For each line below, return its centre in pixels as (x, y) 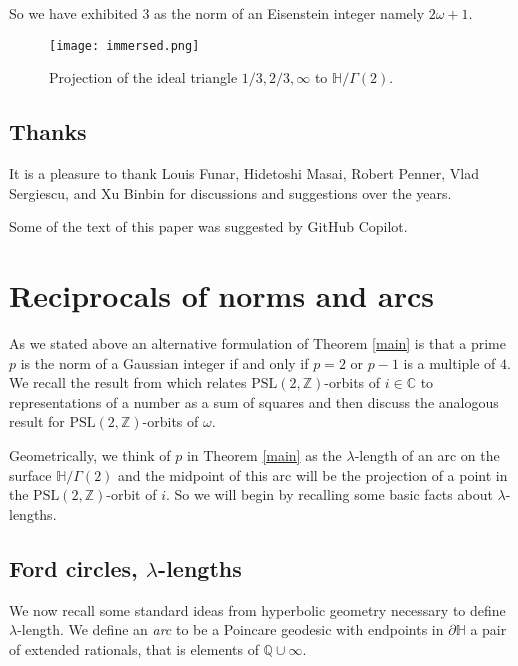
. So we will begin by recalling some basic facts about (329, 494)
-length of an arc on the (427, 454)
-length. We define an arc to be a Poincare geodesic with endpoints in (230, 629)
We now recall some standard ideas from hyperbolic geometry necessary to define (257, 609)
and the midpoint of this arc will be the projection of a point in (313, 474)
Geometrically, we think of (90, 454)
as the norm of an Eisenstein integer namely (289, 13)
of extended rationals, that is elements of (134, 648)
